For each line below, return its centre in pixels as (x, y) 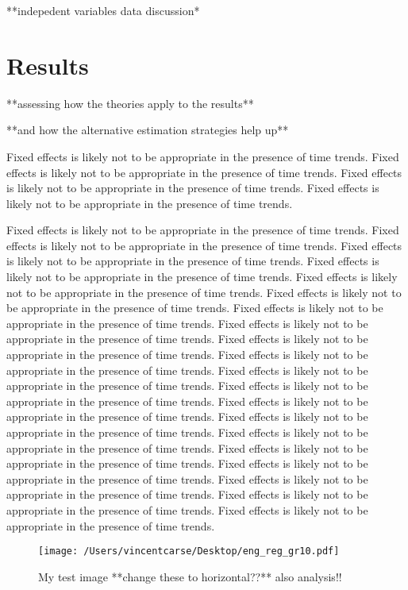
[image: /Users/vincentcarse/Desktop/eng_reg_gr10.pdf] (189, 551)
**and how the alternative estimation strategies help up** (148, 130)
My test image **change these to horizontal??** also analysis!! (190, 576)
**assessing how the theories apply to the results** (130, 103)
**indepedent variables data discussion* (103, 10)
